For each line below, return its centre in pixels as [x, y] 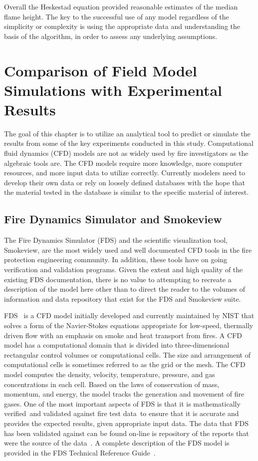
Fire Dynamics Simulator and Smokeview [113, 219]
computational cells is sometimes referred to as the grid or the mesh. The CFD [125, 364]
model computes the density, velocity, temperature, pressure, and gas [110, 374]
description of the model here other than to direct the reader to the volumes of [125, 289]
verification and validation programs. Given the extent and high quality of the [124, 269]
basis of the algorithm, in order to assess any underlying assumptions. [111, 36]
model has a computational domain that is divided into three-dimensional [117, 345]
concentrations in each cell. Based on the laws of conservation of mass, [112, 384]
